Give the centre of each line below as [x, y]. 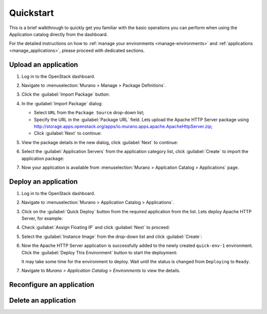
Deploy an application [44, 181]
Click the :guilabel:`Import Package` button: [66, 94]
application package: [43, 158]
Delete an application [43, 300]
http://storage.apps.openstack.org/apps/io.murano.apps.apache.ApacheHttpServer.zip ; [123, 126]
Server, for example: [42, 218]
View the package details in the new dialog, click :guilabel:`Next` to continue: [100, 142]
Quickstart [32, 13]
